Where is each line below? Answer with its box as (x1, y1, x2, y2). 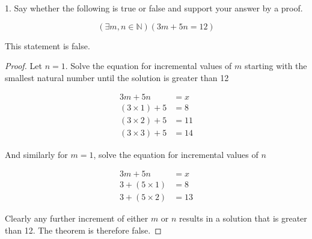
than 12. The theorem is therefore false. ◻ (5, 223, 162, 236)
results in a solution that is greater (179, 212, 307, 225)
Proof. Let (5, 59, 42, 72)
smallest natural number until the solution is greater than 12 (5, 71, 229, 83)
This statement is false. (5, 39, 90, 52)
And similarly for (5, 148, 68, 160)
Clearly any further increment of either (5, 212, 148, 225)
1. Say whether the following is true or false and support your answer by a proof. (5, 2, 303, 14)
